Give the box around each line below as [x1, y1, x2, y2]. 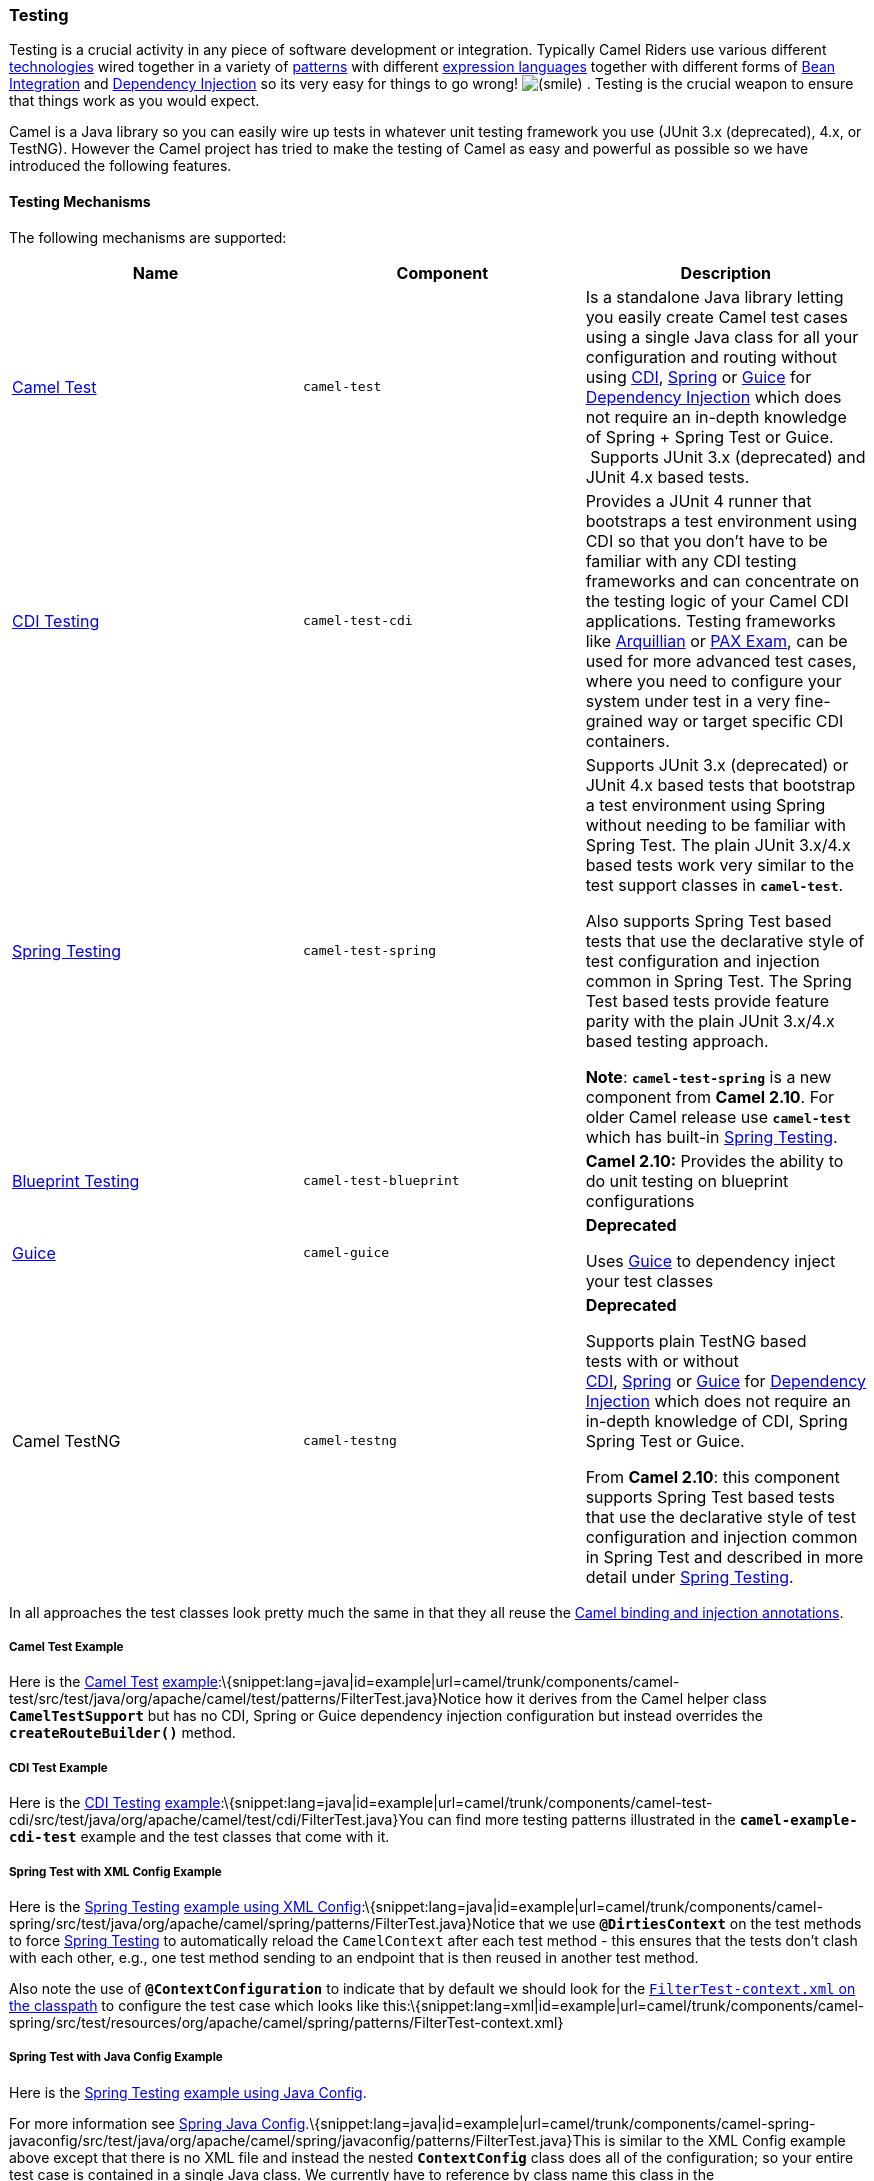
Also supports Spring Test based [585, 910, 832, 931]
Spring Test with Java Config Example [9, 2050, 223, 2065]
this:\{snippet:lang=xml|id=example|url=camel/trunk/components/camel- [383, 1996, 865, 2014]
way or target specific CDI [647, 710, 844, 731]
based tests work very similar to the [585, 854, 855, 875]
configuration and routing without [585, 346, 837, 367]
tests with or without [585, 1350, 739, 1371]
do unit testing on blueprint [585, 1170, 789, 1191]
